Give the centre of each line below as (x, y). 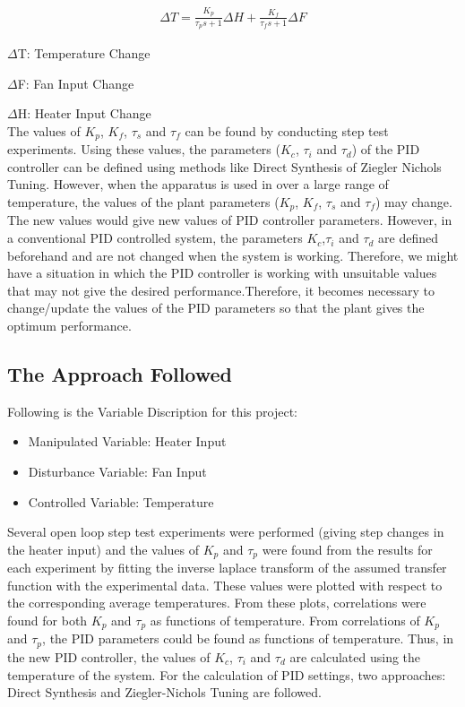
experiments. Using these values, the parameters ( (144, 149)
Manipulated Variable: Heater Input (127, 441)
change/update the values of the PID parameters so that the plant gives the (216, 308)
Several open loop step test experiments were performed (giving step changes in (226, 532)
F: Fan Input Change (76, 83)
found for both (47, 621)
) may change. (414, 202)
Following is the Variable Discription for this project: (152, 411)
